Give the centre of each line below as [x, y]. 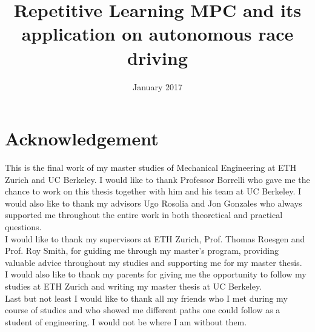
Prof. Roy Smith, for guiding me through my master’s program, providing [142, 251]
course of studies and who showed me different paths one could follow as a [143, 310]
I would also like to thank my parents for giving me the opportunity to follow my [156, 274]
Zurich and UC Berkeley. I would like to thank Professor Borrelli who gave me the [157, 179]
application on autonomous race [157, 34]
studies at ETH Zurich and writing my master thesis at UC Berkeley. [134, 286]
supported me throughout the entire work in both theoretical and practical [144, 215]
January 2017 [157, 86]
